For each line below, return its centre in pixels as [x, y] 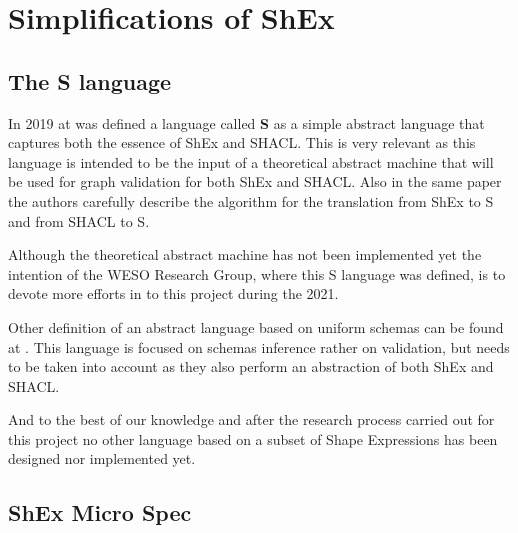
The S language [90, 80]
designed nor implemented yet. [102, 458]
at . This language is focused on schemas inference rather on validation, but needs [259, 346]
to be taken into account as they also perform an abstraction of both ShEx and [251, 366]
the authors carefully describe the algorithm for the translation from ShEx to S [251, 200]
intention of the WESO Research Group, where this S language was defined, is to [257, 273]
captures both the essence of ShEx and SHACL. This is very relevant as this [242, 142]
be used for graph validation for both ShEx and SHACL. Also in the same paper [255, 181]
